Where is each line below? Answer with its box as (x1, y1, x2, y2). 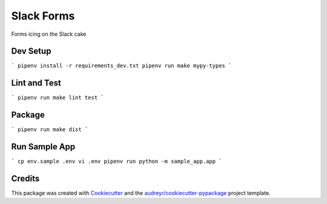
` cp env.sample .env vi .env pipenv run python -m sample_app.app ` (11, 158, 222, 165)
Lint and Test (11, 78, 62, 88)
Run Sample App (11, 141, 76, 152)
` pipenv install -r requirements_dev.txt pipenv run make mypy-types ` (11, 63, 232, 69)
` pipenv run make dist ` (11, 126, 88, 133)
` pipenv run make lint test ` (11, 94, 104, 101)
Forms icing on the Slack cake (11, 30, 87, 38)
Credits (11, 173, 40, 183)
